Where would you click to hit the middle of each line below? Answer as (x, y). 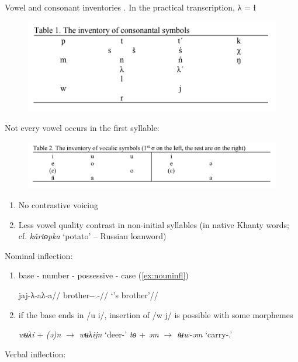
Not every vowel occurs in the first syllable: (82, 128)
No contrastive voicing (58, 205)
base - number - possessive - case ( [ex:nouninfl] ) (103, 275)
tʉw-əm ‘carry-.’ (205, 334)
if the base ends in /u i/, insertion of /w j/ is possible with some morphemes (156, 314)
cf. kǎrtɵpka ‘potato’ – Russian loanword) (92, 236)
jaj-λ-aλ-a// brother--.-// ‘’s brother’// (88, 295)
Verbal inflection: (35, 354)
